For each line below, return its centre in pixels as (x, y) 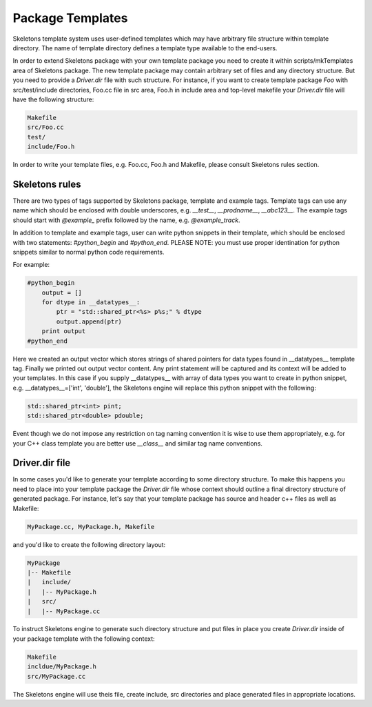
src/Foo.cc (45, 127)
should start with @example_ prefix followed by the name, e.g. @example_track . (126, 220)
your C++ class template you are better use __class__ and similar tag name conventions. (138, 443)
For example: (31, 265)
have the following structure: (53, 99)
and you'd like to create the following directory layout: (89, 544)
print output (64, 331)
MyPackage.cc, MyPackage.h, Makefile (91, 527)
